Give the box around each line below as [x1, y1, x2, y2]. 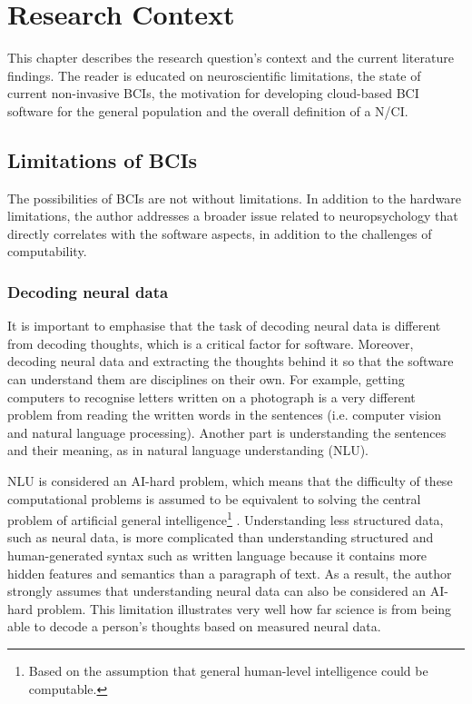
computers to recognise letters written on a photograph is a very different [7, 387, 416, 406]
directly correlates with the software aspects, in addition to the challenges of [7, 223, 432, 243]
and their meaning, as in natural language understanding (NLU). [7, 441, 369, 460]
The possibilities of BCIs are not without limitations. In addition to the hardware [7, 188, 462, 207]
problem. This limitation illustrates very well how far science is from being [36, 599, 452, 618]
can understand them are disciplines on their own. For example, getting [7, 370, 405, 389]
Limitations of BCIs [7, 145, 198, 174]
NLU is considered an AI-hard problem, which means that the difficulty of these [7, 471, 453, 491]
